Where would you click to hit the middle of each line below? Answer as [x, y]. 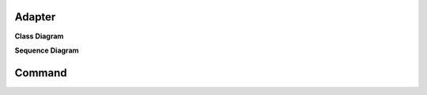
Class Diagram [39, 36]
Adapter [35, 17]
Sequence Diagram [47, 50]
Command [41, 73]
